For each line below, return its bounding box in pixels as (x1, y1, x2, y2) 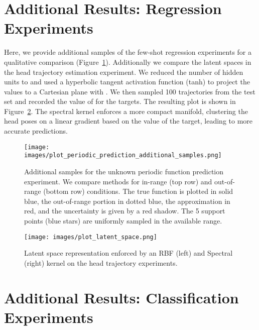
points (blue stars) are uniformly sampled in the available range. (24, 215, 222, 226)
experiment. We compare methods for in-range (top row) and (24, 176, 212, 186)
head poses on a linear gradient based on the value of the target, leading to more (4, 116, 253, 126)
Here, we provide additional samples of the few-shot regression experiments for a (4, 47, 251, 57)
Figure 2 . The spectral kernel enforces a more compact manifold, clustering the (4, 105, 248, 116)
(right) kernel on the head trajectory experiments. (24, 257, 178, 268)
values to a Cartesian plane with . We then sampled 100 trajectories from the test (4, 86, 255, 96)
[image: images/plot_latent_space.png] (24, 233, 157, 241)
